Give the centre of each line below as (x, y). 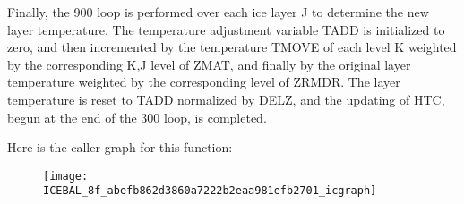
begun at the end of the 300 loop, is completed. (137, 117)
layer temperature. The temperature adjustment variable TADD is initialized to (226, 29)
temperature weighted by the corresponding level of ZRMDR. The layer (204, 82)
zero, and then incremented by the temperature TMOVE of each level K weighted (232, 47)
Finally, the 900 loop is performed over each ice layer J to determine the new (218, 12)
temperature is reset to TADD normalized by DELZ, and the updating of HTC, (226, 99)
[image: (66, 176)
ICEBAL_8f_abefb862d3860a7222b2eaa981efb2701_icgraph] (210, 191)
